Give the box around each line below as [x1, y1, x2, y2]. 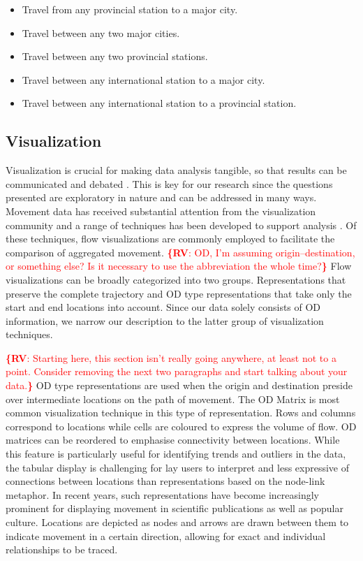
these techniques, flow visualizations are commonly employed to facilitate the [6, 231, 335, 246]
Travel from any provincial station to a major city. [22, 2, 238, 16]
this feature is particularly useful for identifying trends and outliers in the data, [6, 446, 346, 461]
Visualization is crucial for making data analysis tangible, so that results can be [6, 163, 347, 177]
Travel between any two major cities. [22, 25, 180, 40]
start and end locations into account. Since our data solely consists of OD [6, 300, 321, 314]
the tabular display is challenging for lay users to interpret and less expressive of [6, 460, 350, 474]
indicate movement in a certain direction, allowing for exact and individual [6, 528, 326, 543]
